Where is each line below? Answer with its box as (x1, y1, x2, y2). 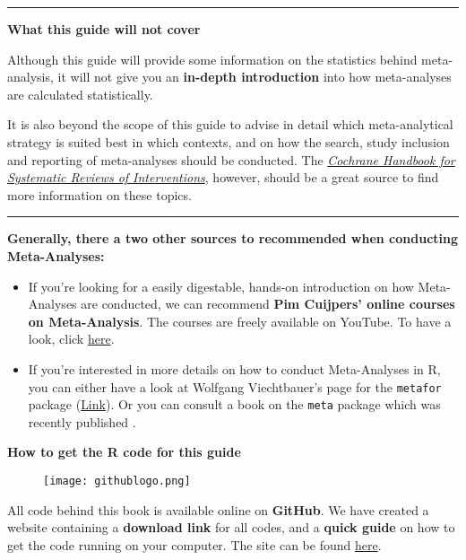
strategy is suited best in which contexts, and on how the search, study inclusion (7, 132, 450, 151)
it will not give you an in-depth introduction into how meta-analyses (57, 67, 452, 86)
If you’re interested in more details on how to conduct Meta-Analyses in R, (28, 359, 441, 378)
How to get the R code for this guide (7, 442, 241, 461)
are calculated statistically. (7, 84, 153, 103)
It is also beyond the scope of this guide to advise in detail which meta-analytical (7, 115, 453, 134)
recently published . (28, 412, 136, 431)
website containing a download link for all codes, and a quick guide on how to (7, 518, 455, 537)
